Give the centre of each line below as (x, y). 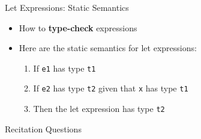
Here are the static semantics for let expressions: (108, 48)
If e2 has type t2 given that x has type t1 (111, 88)
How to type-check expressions (78, 27)
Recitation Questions (43, 128)
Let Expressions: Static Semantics (67, 7)
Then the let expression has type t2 (99, 109)
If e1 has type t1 (64, 68)
